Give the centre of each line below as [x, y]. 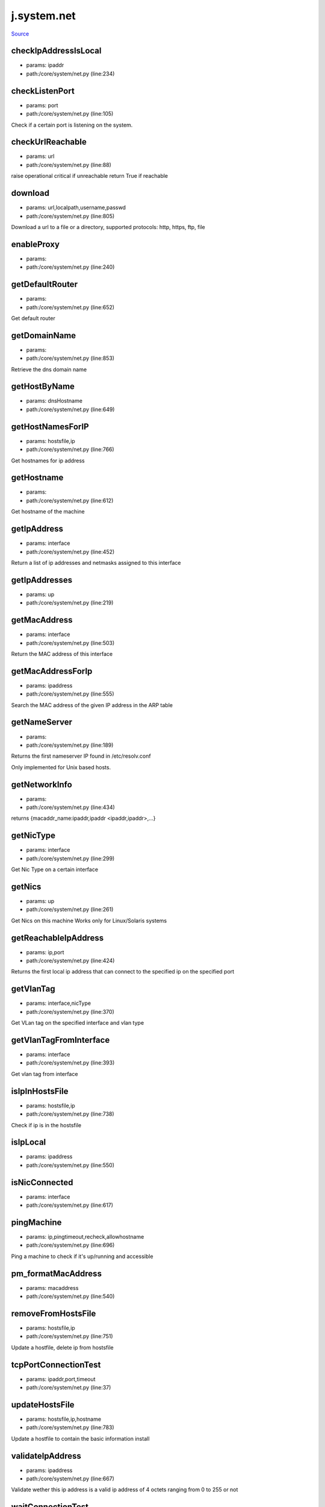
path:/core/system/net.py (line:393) [70, 1063]
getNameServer [42, 722]
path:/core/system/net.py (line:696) [70, 1245]
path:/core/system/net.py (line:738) [70, 1114]
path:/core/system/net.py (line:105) [70, 114]
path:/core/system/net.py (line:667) [70, 1479]
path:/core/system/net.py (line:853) [70, 358]
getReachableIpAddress [57, 938]
